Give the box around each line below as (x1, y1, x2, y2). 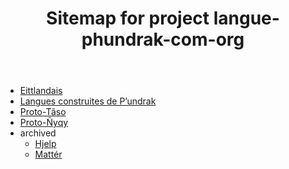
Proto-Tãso (19, 106, 67, 118)
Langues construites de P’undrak (19, 95, 157, 107)
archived (19, 127, 57, 139)
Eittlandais (19, 85, 63, 97)
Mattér (34, 148, 63, 161)
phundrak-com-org (81, 28, 245, 51)
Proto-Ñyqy (19, 117, 69, 129)
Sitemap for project (46, 7, 210, 30)
